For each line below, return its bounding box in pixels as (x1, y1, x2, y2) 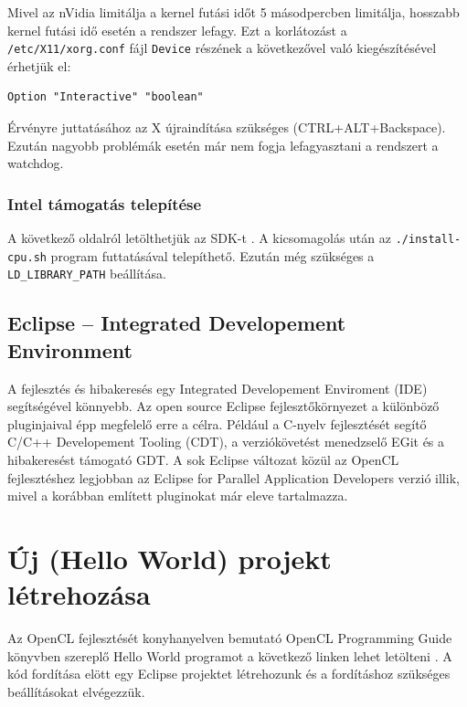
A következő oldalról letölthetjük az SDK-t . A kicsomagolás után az (7, 228, 391, 248)
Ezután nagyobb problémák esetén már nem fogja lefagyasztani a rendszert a (7, 135, 439, 154)
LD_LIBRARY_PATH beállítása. (7, 264, 166, 283)
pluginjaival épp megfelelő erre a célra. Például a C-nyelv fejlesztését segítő (7, 414, 427, 433)
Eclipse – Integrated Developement (7, 309, 346, 337)
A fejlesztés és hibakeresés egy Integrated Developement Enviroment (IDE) (7, 378, 428, 397)
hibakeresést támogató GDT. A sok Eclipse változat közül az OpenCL (7, 449, 399, 469)
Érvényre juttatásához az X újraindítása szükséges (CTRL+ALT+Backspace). (7, 118, 446, 137)
